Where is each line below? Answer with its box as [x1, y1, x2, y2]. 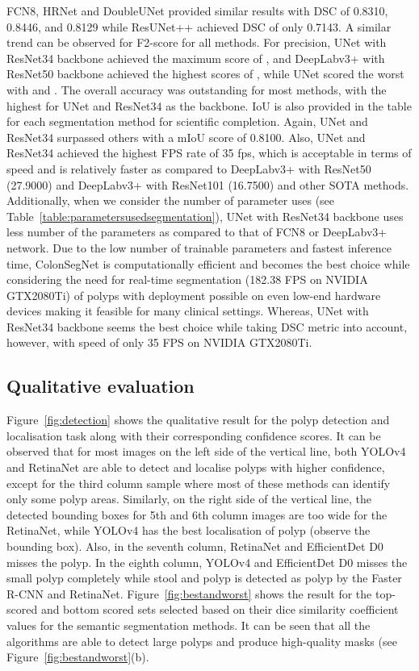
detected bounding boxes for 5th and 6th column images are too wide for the [6, 506, 388, 523]
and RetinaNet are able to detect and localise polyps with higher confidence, [6, 459, 385, 476]
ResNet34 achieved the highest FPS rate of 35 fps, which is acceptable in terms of [6, 144, 412, 161]
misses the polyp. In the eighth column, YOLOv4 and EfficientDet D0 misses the [6, 553, 408, 570]
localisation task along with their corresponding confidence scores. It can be [6, 427, 381, 444]
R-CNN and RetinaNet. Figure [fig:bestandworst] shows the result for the [6, 585, 372, 602]
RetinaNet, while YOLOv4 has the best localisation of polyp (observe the [6, 522, 371, 539]
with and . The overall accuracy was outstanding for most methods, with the [6, 81, 387, 98]
